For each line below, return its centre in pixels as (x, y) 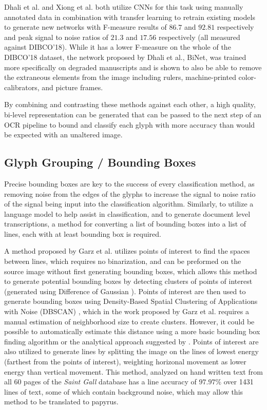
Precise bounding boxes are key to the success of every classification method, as (129, 183)
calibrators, (22, 87)
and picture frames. (72, 87)
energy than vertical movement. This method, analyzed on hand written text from (133, 371)
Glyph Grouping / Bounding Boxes (100, 162)
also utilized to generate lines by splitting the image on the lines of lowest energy (131, 351)
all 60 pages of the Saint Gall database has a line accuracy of (100, 382)
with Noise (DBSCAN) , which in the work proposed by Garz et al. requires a (127, 311)
